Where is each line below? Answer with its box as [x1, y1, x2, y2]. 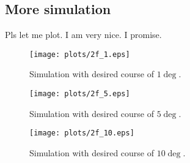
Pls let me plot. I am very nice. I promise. [5, 28, 162, 41]
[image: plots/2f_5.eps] [29, 89, 130, 99]
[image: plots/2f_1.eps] [29, 50, 130, 59]
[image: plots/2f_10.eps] [29, 129, 134, 138]
